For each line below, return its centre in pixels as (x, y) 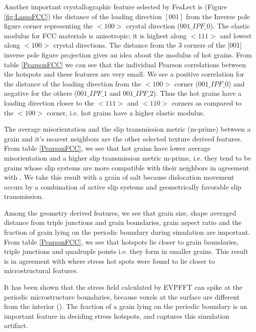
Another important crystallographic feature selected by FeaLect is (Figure (115, 6)
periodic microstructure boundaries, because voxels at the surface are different (122, 296)
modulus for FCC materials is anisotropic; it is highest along (95, 35)
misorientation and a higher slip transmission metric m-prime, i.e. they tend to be (128, 157)
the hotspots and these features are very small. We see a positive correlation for (124, 74)
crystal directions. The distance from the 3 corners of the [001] (148, 45)
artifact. (16, 325)
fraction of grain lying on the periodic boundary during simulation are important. (127, 232)
